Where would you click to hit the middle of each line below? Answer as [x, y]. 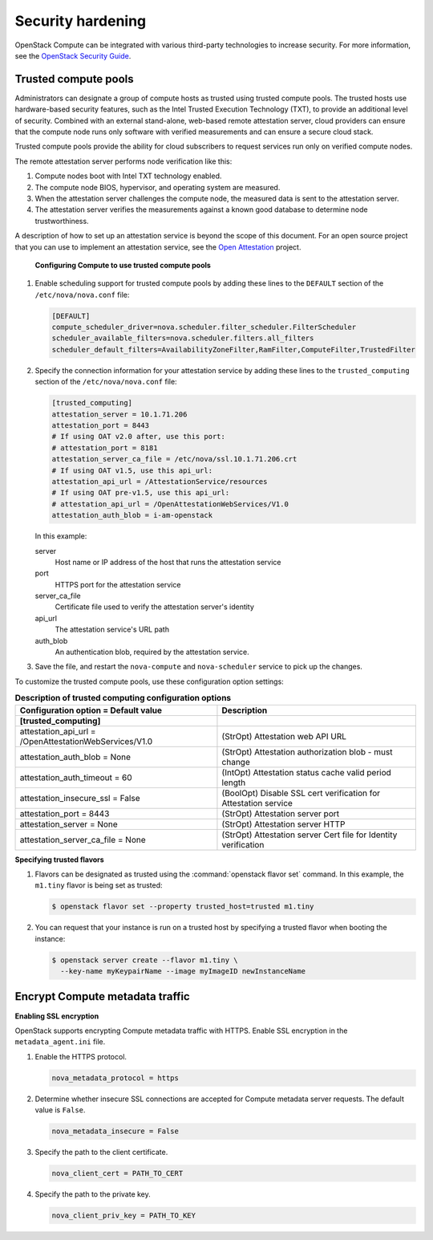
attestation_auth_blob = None [75, 757]
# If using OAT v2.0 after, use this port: [139, 437]
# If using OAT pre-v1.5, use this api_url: [141, 493]
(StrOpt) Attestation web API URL [284, 736]
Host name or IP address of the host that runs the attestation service [168, 562]
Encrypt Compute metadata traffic [102, 996]
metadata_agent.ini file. [60, 1042]
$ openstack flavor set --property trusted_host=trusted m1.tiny [183, 907]
